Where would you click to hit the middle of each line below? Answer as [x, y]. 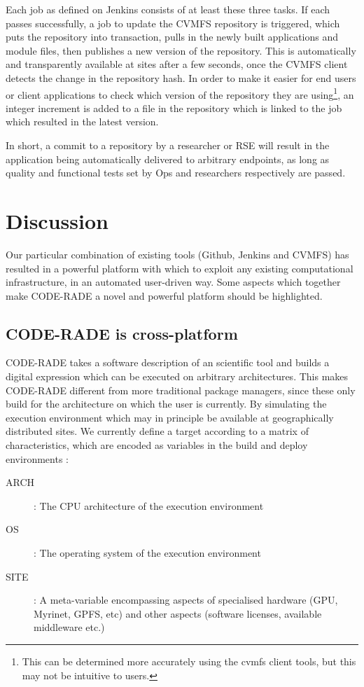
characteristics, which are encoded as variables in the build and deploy [157, 445]
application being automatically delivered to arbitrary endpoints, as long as [168, 159]
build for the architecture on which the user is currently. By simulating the [166, 404]
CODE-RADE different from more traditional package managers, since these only [181, 390]
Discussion [57, 220]
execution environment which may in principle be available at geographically [170, 417]
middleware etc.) [69, 627]
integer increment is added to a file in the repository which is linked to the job [174, 107]
